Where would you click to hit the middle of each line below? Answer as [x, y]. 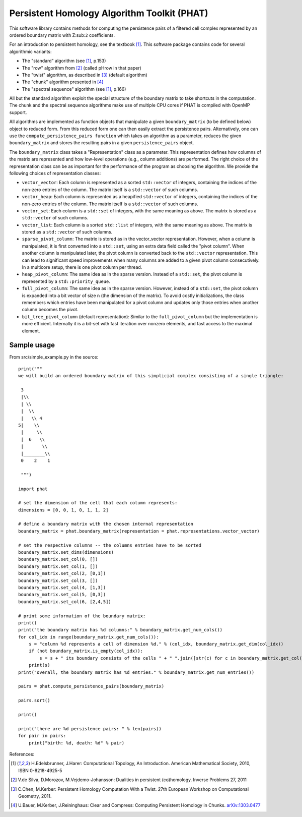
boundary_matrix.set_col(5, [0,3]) [62, 595]
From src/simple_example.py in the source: [54, 357]
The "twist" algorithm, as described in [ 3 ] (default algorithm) [85, 75]
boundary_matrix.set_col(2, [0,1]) [62, 573]
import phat [33, 489]
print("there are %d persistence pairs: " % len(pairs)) [90, 728]
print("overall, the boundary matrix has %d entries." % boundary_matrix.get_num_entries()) [136, 672]
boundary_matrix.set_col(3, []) [58, 580]
